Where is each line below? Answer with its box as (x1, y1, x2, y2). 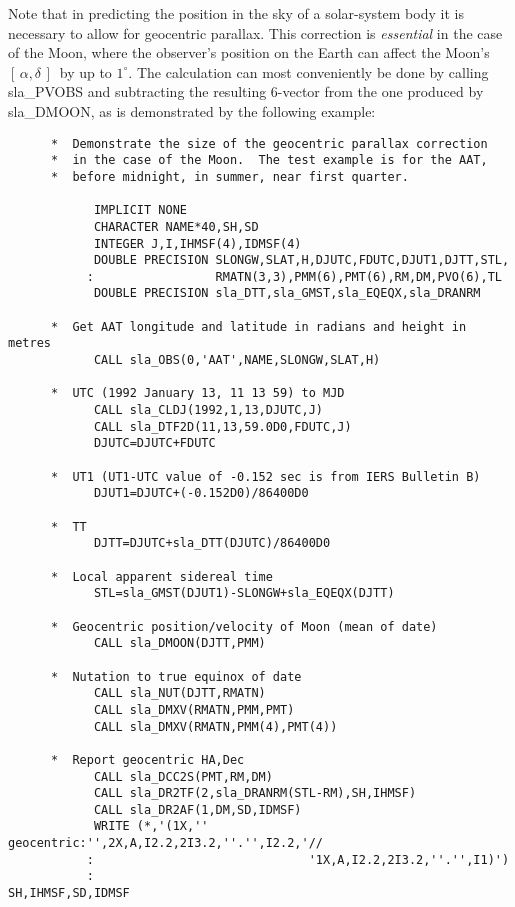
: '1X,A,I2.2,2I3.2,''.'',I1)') (86, 852, 510, 867)
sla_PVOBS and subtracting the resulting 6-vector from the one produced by (8, 81, 484, 102)
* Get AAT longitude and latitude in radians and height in (50, 319, 467, 334)
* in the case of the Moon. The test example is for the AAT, (50, 153, 488, 168)
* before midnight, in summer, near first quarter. (50, 169, 409, 184)
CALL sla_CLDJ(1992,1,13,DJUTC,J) (93, 403, 323, 418)
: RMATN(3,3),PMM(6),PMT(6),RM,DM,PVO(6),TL (86, 269, 502, 284)
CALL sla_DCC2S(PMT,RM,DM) (93, 769, 273, 784)
